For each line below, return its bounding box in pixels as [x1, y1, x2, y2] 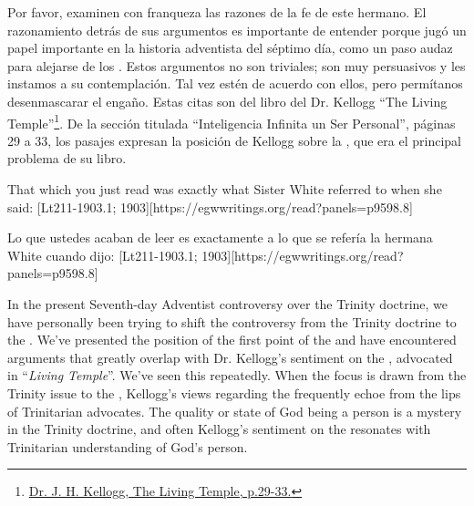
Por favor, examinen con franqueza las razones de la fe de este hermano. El [7, 3, 427, 21]
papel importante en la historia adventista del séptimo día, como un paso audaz [7, 38, 453, 57]
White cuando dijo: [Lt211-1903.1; [7, 245, 198, 264]
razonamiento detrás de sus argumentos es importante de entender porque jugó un [7, 20, 467, 39]
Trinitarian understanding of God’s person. [7, 437, 248, 456]
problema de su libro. [7, 149, 127, 168]
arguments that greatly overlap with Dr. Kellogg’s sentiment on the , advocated [7, 347, 453, 367]
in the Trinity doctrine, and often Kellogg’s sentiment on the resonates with [7, 419, 431, 439]
